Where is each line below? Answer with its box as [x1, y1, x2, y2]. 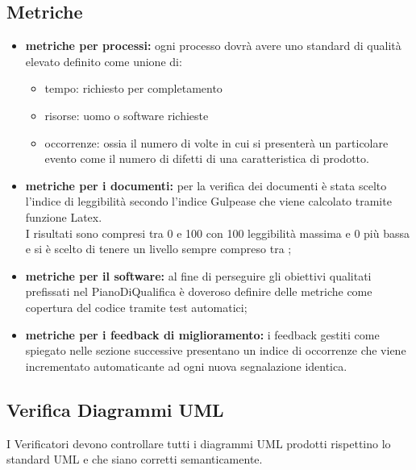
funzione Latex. [25, 208, 102, 225]
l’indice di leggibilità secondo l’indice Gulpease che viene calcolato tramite [25, 193, 392, 210]
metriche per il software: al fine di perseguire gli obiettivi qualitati [25, 267, 372, 284]
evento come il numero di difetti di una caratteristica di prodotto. [44, 150, 369, 167]
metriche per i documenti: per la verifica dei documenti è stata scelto [25, 177, 387, 193]
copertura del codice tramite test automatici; [25, 298, 248, 315]
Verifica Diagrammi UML [6, 397, 224, 422]
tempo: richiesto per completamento [44, 80, 223, 97]
